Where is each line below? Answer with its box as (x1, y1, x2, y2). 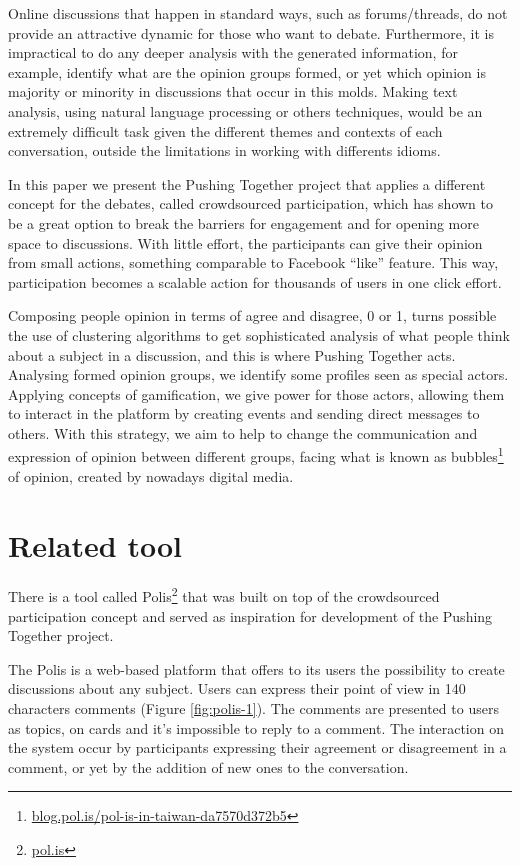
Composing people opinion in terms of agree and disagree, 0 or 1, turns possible (8, 305, 497, 326)
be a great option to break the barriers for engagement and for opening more (8, 212, 479, 233)
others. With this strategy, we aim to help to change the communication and (8, 422, 478, 443)
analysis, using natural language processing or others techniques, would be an (8, 100, 483, 121)
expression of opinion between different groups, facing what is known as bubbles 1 (8, 443, 504, 467)
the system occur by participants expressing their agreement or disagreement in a (8, 737, 507, 758)
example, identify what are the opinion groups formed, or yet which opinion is (8, 61, 486, 82)
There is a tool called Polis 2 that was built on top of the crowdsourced (8, 583, 440, 607)
